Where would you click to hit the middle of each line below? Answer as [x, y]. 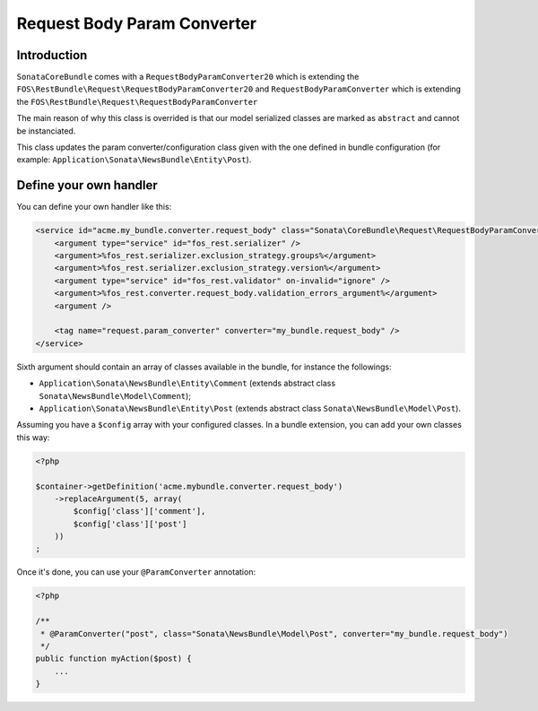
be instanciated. [46, 131]
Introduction [52, 55]
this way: [33, 437]
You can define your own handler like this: [94, 207]
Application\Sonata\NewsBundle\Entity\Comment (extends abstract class [187, 383]
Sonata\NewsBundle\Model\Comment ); [115, 395]
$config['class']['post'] [130, 524]
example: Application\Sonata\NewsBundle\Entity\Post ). [134, 160]
